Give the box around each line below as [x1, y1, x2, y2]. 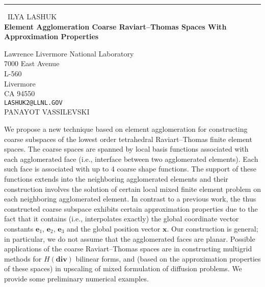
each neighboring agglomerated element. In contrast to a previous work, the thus [4, 193, 256, 204]
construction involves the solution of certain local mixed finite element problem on [4, 183, 261, 194]
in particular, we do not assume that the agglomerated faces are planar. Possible [4, 233, 255, 244]
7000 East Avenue [4, 58, 60, 69]
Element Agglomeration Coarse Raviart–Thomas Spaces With [4, 21, 227, 32]
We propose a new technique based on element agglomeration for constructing [4, 124, 248, 134]
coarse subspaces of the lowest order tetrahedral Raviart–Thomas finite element [4, 133, 252, 144]
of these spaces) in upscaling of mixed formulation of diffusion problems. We [4, 263, 242, 274]
